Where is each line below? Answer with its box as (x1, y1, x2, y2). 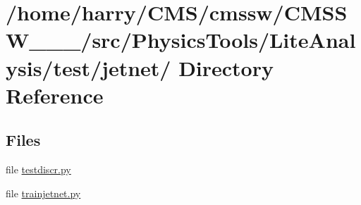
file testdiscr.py (6, 162, 71, 177)
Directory (178, 53, 274, 82)
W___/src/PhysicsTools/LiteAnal (6, 25, 356, 54)
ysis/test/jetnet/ (6, 53, 171, 82)
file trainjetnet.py (6, 185, 81, 200)
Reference (6, 80, 104, 109)
